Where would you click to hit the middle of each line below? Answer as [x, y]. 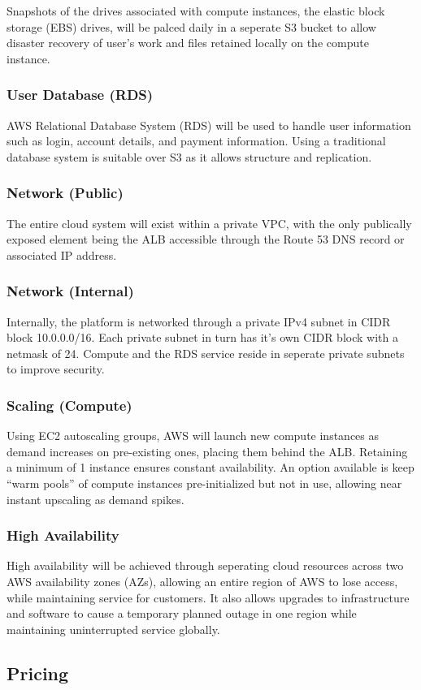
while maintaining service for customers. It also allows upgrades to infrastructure [208, 597]
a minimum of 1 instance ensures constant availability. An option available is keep [210, 467]
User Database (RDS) [80, 95]
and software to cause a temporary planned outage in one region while [182, 613]
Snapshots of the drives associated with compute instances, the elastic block [196, 11]
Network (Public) [65, 193]
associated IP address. [62, 254]
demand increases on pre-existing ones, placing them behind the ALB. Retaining [207, 451]
